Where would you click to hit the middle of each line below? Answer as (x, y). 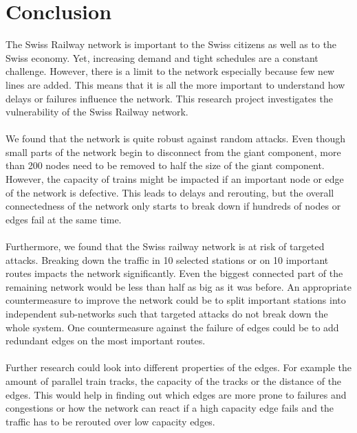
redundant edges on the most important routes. (106, 341)
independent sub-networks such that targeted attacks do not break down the (167, 313)
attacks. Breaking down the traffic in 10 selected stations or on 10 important (167, 259)
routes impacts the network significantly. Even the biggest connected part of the (174, 273)
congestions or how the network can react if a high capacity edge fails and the (170, 408)
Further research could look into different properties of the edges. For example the (178, 367)
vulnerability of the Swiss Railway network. (97, 112)
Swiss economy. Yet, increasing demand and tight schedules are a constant (162, 57)
